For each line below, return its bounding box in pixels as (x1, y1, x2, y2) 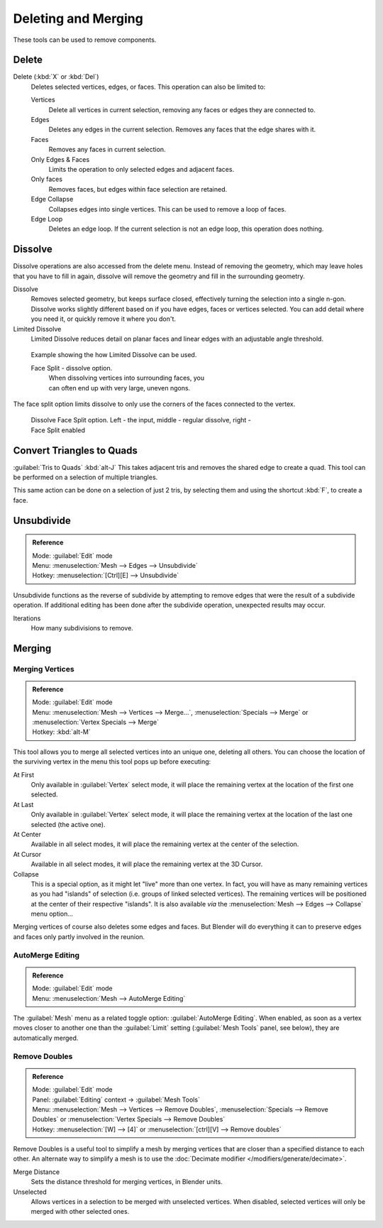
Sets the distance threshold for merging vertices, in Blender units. (30, 1178, 223, 1186)
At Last (13, 800, 34, 808)
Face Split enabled (30, 426, 85, 434)
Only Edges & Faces (30, 155, 90, 163)
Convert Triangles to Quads (13, 444, 138, 456)
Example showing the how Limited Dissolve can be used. (30, 351, 197, 359)
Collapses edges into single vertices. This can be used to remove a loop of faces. (48, 204, 287, 213)
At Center (13, 830, 42, 838)
